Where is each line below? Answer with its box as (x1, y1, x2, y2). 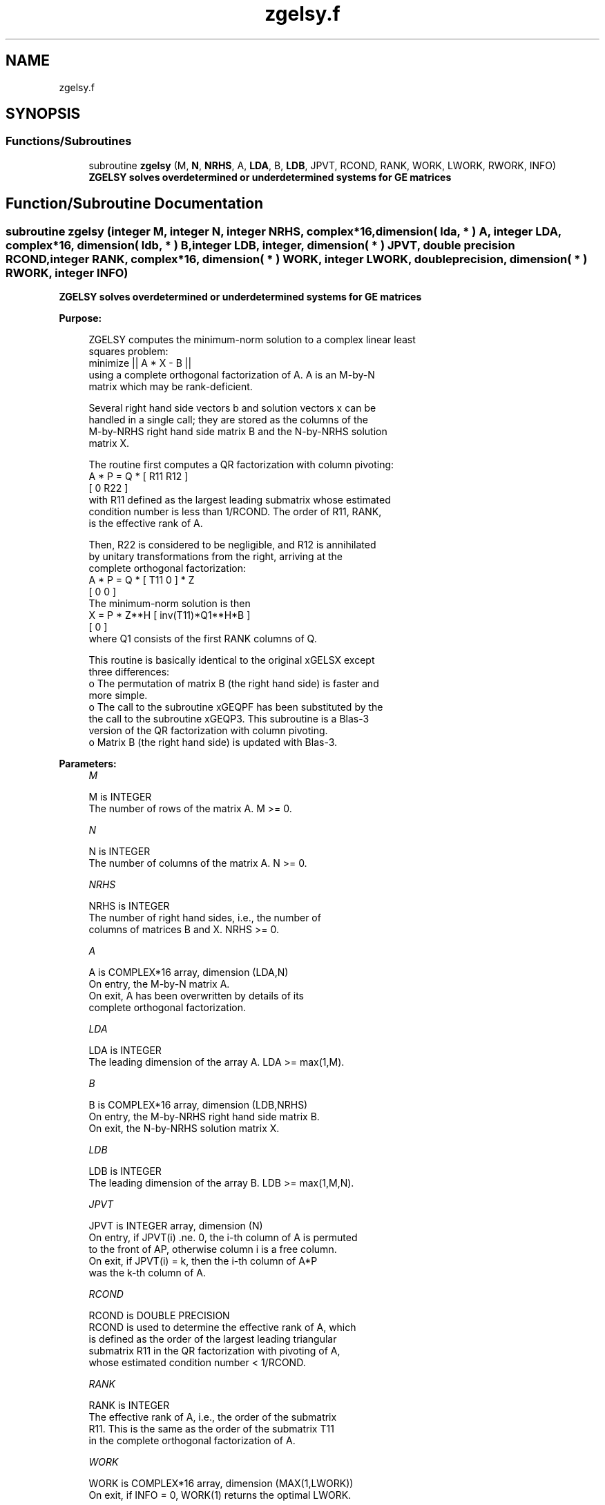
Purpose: (59, 312, 102, 325)
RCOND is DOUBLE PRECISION (88, 1310, 230, 1322)
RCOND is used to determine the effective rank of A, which (88, 1321, 356, 1334)
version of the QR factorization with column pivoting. (88, 725, 328, 737)
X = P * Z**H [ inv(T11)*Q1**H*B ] (88, 609, 251, 622)
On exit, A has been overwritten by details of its (88, 990, 305, 1002)
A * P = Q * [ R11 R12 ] (88, 470, 189, 483)
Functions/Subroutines (6, 134, 132, 148)
